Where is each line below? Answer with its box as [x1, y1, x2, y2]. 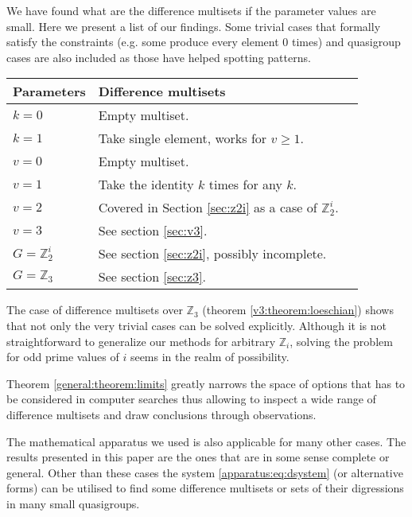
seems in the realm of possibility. [130, 348, 290, 365]
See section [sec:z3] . [98, 267, 206, 286]
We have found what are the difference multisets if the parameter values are [6, 2, 376, 18]
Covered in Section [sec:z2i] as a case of [98, 198, 317, 217]
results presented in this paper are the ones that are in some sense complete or [6, 449, 390, 465]
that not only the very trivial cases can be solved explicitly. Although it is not [6, 317, 387, 333]
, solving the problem [290, 332, 393, 349]
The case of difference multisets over [6, 301, 183, 318]
